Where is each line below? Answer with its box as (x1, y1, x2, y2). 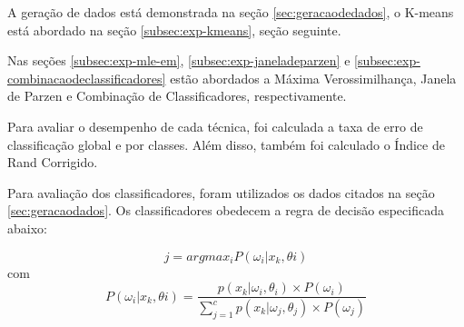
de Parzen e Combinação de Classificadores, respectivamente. (7, 86, 347, 105)
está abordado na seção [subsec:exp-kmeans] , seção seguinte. (7, 20, 341, 39)
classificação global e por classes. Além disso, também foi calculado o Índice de (7, 134, 445, 154)
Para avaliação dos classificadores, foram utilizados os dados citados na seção (7, 183, 435, 202)
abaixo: (7, 218, 47, 237)
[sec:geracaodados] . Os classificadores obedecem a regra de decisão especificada (7, 201, 444, 220)
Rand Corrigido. (7, 153, 98, 172)
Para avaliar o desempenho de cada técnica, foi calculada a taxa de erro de (7, 116, 423, 135)
